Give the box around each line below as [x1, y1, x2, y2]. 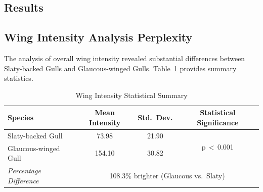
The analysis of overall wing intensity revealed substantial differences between [4, 53, 245, 63]
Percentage [8, 165, 41, 176]
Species [8, 112, 34, 123]
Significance [197, 117, 239, 127]
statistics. [4, 73, 33, 83]
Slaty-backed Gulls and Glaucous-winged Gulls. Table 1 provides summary [4, 63, 237, 73]
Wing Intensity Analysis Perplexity [4, 29, 193, 45]
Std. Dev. [138, 112, 173, 123]
